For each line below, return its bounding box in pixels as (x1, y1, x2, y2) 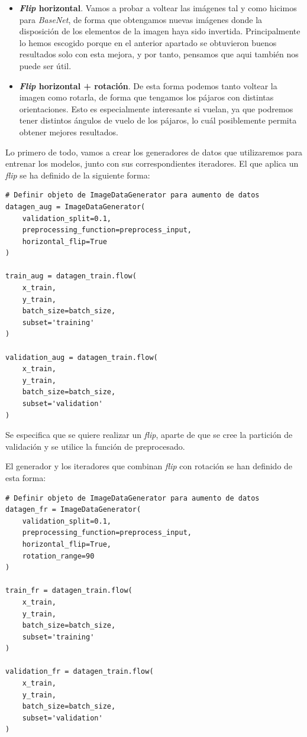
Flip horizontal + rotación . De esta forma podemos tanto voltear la (19, 79, 277, 92)
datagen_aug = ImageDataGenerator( (5, 202, 146, 211)
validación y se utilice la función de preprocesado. (5, 440, 185, 452)
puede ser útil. (19, 59, 72, 72)
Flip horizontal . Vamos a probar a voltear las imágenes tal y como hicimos (19, 2, 297, 14)
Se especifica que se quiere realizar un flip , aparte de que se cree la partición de (5, 428, 293, 441)
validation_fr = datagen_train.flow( (5, 667, 154, 676)
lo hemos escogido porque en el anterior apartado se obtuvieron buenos (19, 36, 277, 48)
